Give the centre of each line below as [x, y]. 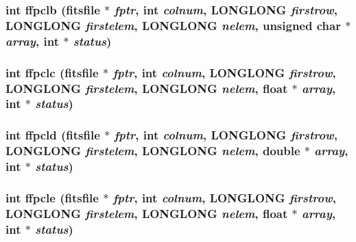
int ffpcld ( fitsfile [53, 135]
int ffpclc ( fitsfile [52, 72]
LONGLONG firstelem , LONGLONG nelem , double [153, 151]
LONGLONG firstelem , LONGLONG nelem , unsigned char [173, 25]
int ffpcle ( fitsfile [52, 197]
